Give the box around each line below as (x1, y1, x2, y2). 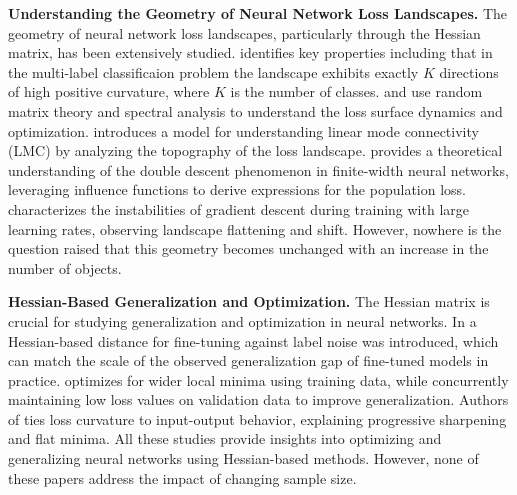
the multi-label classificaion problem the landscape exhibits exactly (8, 61, 419, 82)
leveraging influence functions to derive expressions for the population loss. (8, 179, 466, 200)
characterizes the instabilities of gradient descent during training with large (8, 198, 470, 219)
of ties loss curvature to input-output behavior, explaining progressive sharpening (8, 408, 507, 429)
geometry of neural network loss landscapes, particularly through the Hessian (8, 22, 481, 43)
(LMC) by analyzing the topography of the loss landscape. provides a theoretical (8, 140, 503, 161)
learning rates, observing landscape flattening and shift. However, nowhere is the (8, 218, 502, 239)
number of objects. (8, 257, 122, 278)
